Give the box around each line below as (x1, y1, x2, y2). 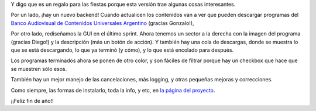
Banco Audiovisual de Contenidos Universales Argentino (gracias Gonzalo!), (11, 19, 194, 26)
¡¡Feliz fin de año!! (11, 97, 54, 104)
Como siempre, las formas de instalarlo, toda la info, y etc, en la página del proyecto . (11, 87, 215, 94)
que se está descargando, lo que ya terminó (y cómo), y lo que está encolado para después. (11, 46, 234, 53)
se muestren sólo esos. (11, 65, 67, 72)
